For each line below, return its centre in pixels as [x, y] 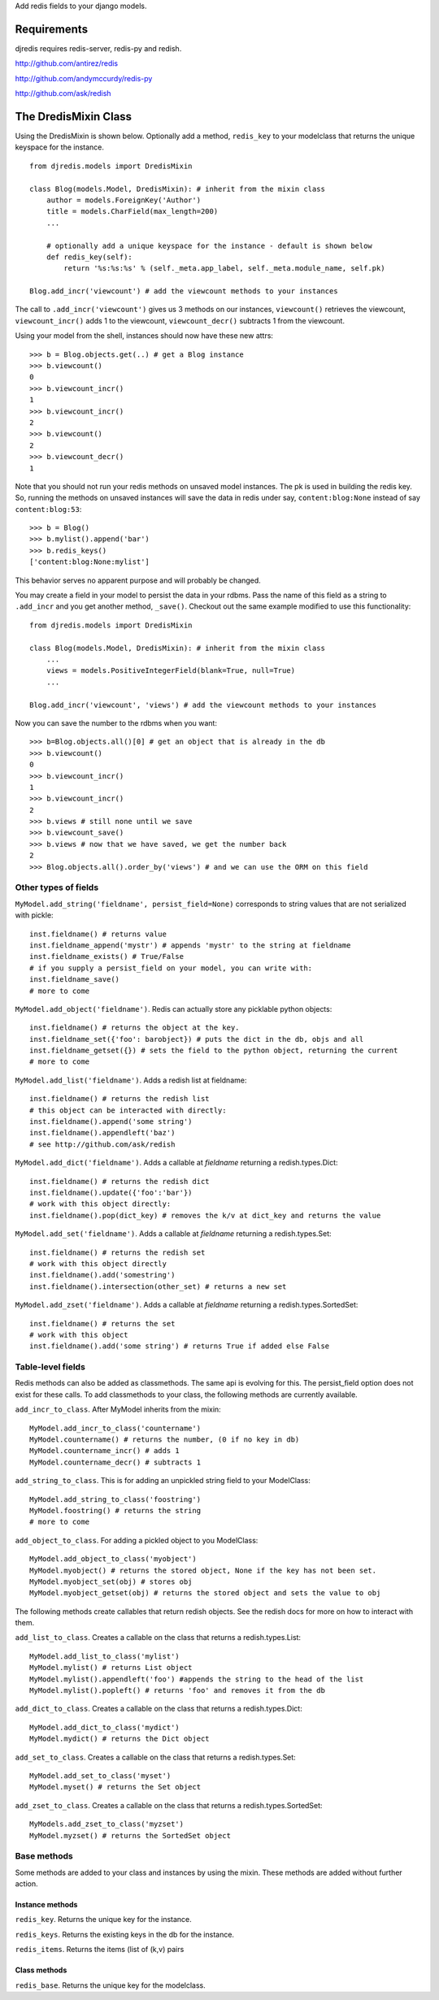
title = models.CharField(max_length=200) [132, 212]
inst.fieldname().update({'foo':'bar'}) [111, 1192]
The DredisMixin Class [74, 117]
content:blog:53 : [48, 509]
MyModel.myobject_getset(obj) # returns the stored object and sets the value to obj [205, 1593]
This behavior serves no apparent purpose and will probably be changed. [138, 580]
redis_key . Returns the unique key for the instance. [104, 1920]
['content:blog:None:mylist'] [90, 562]
